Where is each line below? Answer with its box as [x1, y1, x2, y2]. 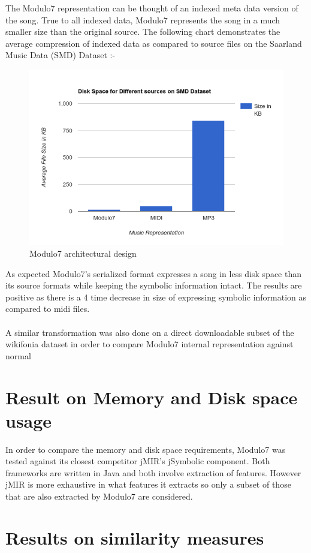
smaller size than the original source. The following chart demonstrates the [5, 25, 280, 38]
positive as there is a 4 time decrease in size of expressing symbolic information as [5, 290, 307, 303]
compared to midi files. [5, 302, 90, 315]
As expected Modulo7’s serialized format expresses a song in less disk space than [5, 267, 302, 279]
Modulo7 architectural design [29, 247, 137, 259]
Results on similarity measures [5, 525, 264, 549]
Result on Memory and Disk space [5, 384, 298, 409]
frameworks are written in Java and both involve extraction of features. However [5, 466, 301, 479]
